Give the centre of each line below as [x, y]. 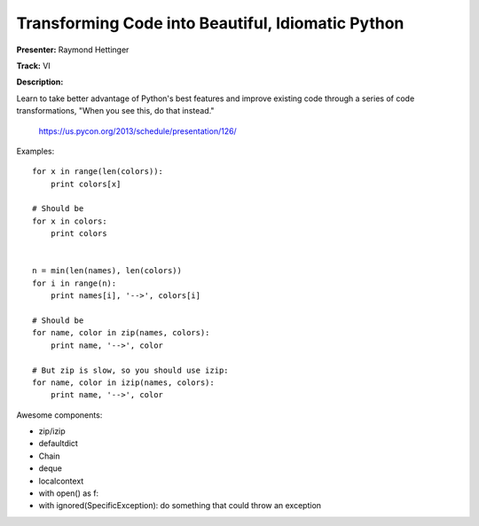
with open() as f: [69, 493]
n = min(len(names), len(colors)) [107, 271]
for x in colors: [70, 221]
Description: [40, 82]
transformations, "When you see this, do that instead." [115, 111]
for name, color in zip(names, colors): [121, 333]
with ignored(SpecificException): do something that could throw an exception [180, 506]
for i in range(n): [75, 283]
